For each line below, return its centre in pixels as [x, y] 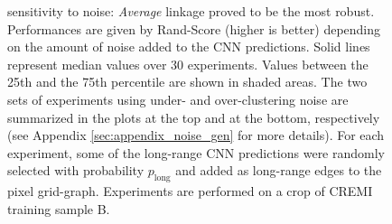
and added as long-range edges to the [279, 170]
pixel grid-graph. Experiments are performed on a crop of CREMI [190, 191]
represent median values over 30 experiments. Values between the [188, 64]
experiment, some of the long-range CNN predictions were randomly [196, 152]
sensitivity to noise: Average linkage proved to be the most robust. [191, 11]
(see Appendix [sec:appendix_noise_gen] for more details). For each [196, 135]
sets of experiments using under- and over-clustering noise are [178, 99]
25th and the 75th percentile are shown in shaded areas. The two [187, 82]
